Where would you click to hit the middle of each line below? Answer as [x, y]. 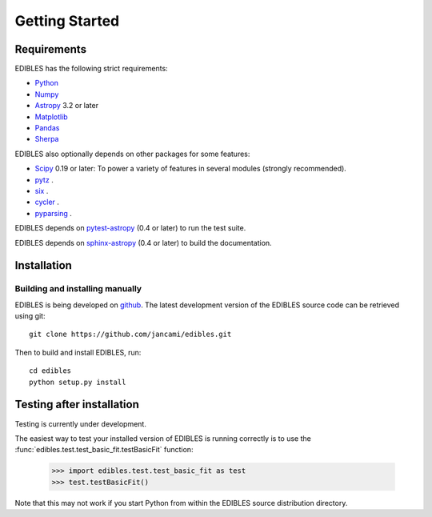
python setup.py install [78, 382]
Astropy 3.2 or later [67, 106]
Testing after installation [77, 405]
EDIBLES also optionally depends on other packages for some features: [132, 154]
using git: [30, 316]
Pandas [47, 128]
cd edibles [50, 371]
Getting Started [67, 21]
